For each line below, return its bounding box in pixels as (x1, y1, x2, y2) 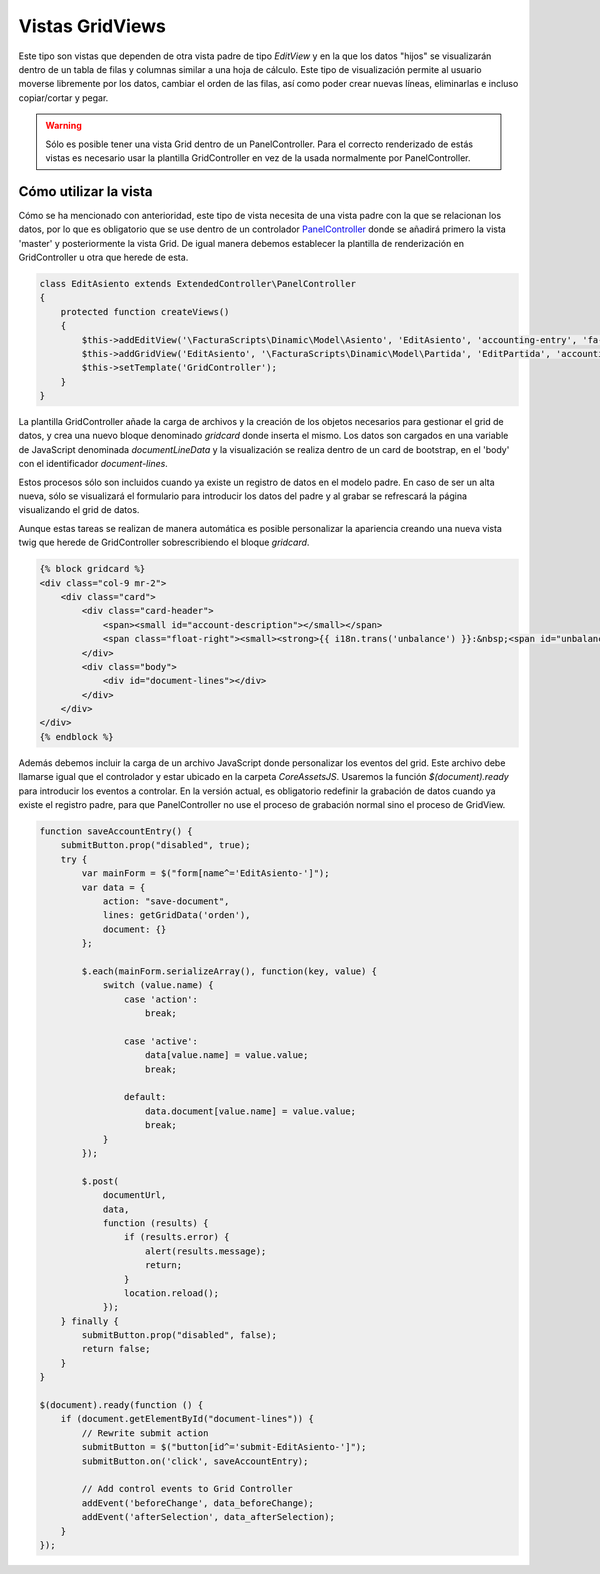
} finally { (60, 1315, 120, 1327)
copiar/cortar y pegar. (18, 91, 109, 104)
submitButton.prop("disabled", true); (60, 840, 251, 851)
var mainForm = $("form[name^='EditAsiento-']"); (81, 868, 330, 879)
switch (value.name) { (102, 980, 214, 991)
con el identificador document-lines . (18, 458, 169, 470)
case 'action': (123, 993, 199, 1005)
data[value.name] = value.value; (145, 1050, 309, 1061)
